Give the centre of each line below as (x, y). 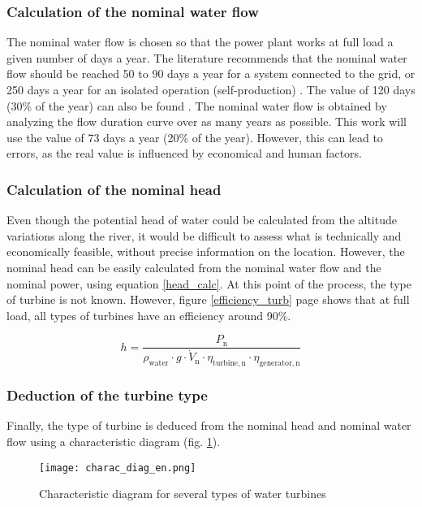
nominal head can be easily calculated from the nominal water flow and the (194, 267)
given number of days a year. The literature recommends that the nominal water (207, 57)
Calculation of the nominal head (114, 189)
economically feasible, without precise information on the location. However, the (206, 251)
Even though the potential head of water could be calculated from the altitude (202, 220)
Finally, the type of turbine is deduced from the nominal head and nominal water (209, 425)
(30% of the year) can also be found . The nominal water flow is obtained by (197, 105)
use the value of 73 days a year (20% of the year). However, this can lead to (195, 137)
